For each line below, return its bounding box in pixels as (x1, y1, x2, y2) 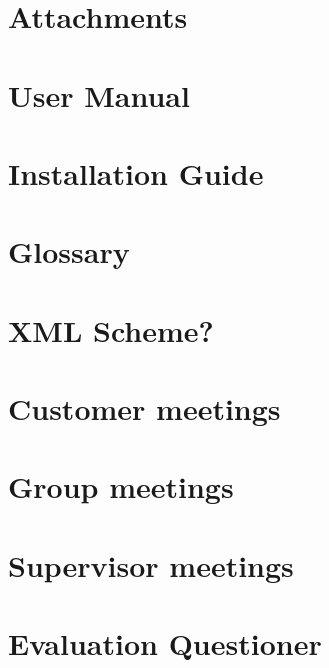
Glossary (8, 231, 130, 272)
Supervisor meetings (8, 544, 294, 585)
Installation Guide (8, 152, 264, 193)
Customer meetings (8, 388, 281, 429)
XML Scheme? (8, 309, 214, 350)
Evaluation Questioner (8, 623, 322, 664)
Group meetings (8, 466, 234, 507)
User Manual (8, 74, 190, 115)
